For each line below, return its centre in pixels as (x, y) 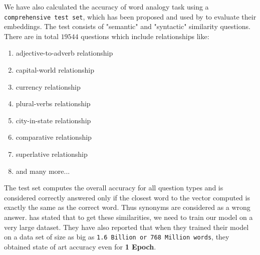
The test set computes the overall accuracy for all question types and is (114, 188)
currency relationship (48, 86)
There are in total (31, 36)
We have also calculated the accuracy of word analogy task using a (106, 7)
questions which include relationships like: (145, 36)
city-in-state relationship (53, 120)
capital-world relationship (55, 70)
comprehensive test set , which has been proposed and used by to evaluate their (130, 16)
